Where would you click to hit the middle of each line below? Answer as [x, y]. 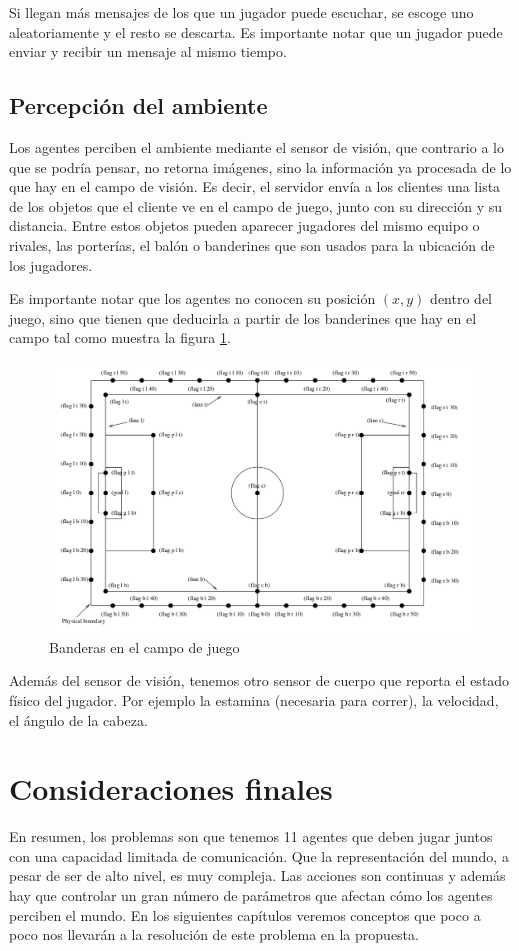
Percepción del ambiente [138, 105]
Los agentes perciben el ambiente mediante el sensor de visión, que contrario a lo [256, 146]
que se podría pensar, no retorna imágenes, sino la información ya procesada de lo [260, 166]
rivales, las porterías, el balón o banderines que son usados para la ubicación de [252, 244]
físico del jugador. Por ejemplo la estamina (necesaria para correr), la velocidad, [254, 699]
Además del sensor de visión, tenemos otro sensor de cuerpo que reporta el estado [259, 680]
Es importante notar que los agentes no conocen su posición [192, 298]
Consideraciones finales [171, 788]
